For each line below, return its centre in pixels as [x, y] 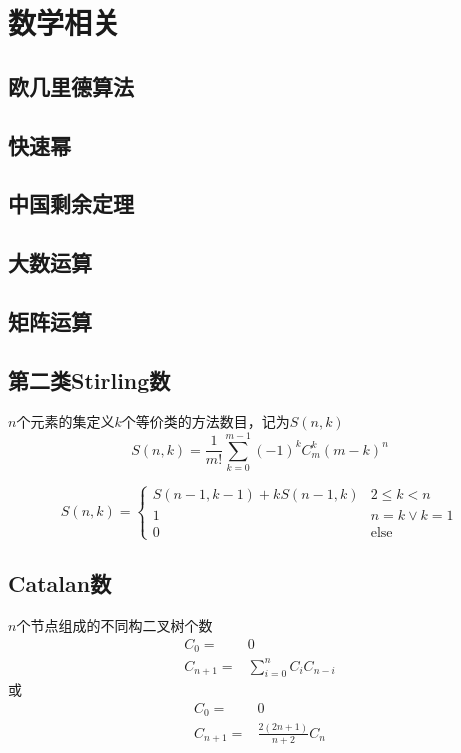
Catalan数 [60, 583]
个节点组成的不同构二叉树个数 [114, 625]
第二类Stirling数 [89, 379]
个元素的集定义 [65, 421]
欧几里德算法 [71, 85]
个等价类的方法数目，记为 [205, 421]
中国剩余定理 [71, 203]
